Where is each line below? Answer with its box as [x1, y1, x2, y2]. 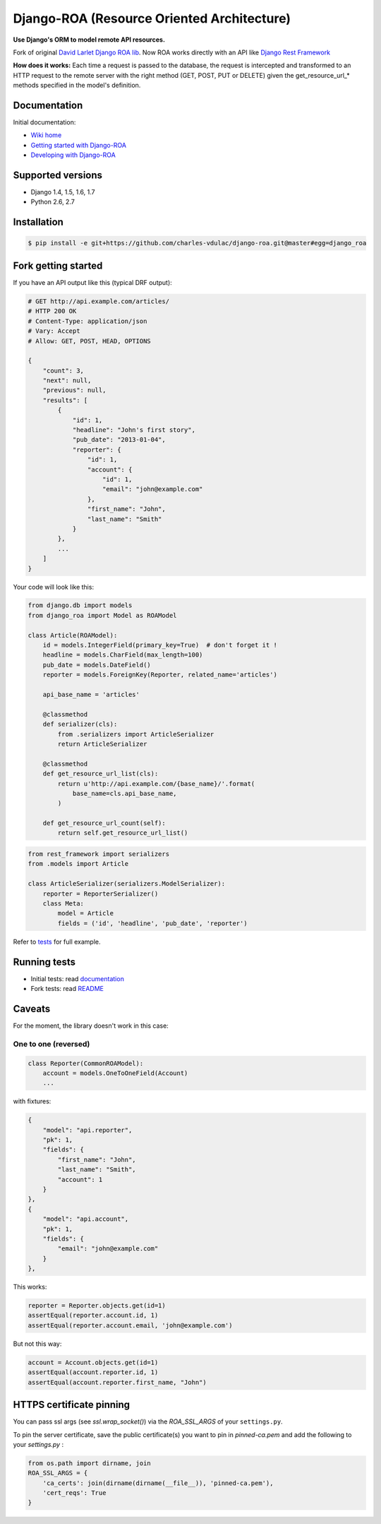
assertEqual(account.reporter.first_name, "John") [28, 1378, 207, 1386]
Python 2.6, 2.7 [30, 198, 75, 206]
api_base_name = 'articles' [42, 691, 140, 698]
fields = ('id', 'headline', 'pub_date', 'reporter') [57, 919, 248, 927]
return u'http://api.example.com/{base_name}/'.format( [57, 780, 255, 787]
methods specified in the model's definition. [13, 81, 141, 90]
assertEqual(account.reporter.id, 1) [28, 1368, 159, 1376]
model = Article [57, 909, 114, 918]
